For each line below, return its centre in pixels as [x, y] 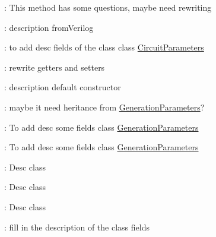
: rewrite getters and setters [55, 67]
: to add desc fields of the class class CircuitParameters [104, 47]
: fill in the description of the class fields [77, 227]
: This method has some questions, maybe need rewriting [108, 7]
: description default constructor [63, 87]
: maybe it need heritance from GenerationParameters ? [104, 107]
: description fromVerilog [49, 27]
